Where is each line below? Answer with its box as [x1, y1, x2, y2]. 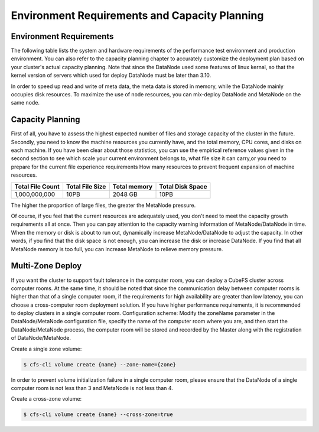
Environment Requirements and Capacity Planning [11, 9, 264, 22]
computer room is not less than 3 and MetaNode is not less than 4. [11, 385, 174, 391]
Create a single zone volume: [11, 345, 82, 352]
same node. [11, 99, 40, 106]
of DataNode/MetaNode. [11, 334, 71, 342]
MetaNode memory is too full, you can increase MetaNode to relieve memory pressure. [11, 245, 223, 252]
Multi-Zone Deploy [11, 261, 82, 271]
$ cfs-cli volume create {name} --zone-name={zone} [23, 361, 177, 368]
